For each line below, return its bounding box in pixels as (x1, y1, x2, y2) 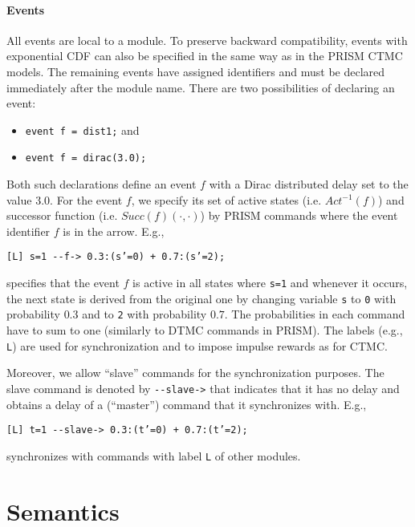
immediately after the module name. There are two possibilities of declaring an (6, 79, 395, 95)
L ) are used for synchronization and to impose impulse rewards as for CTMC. (6, 337, 388, 354)
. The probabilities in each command (224, 306, 405, 322)
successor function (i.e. (6, 207, 118, 224)
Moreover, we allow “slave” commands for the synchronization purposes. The (6, 364, 384, 381)
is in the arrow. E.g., (63, 222, 165, 239)
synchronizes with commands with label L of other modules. (6, 447, 301, 464)
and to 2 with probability (82, 306, 207, 322)
